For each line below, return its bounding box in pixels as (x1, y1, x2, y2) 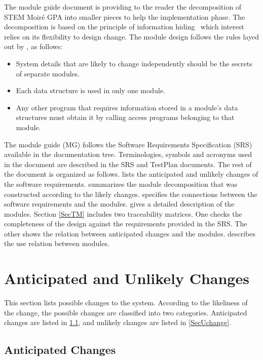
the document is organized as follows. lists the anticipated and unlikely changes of (4, 169, 258, 179)
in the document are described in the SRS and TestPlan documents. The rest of (4, 158, 252, 169)
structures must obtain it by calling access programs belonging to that (16, 112, 235, 123)
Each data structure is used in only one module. (16, 85, 165, 96)
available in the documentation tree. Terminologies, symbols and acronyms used (4, 149, 252, 159)
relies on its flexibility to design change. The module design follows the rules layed (4, 31, 259, 42)
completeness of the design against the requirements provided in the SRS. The (4, 218, 247, 229)
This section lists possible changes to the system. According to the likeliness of (4, 297, 248, 308)
